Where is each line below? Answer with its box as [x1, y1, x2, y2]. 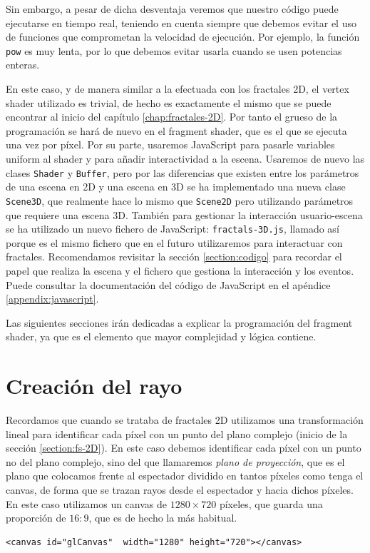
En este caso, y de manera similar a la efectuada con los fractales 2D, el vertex [6, 81, 349, 96]
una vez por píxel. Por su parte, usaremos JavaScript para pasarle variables [6, 137, 335, 152]
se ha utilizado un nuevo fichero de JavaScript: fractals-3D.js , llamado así [6, 221, 339, 236]
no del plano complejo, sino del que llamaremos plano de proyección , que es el [6, 454, 345, 469]
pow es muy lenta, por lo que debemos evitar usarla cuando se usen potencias [6, 43, 342, 58]
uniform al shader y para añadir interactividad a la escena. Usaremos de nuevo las [6, 151, 365, 166]
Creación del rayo [6, 371, 183, 400]
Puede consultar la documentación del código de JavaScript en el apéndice [6, 277, 331, 292]
